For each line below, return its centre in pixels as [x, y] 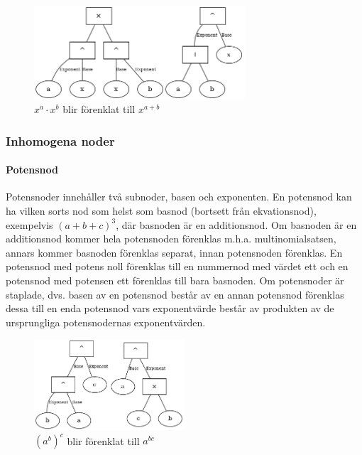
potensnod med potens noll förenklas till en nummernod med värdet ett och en [177, 266]
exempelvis [29, 224]
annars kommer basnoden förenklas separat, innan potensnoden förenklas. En [174, 252]
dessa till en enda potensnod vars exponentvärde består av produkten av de [170, 308]
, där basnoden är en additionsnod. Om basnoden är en [236, 224]
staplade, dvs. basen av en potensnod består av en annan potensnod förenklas [175, 294]
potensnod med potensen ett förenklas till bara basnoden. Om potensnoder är [175, 280]
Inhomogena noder [60, 140]
